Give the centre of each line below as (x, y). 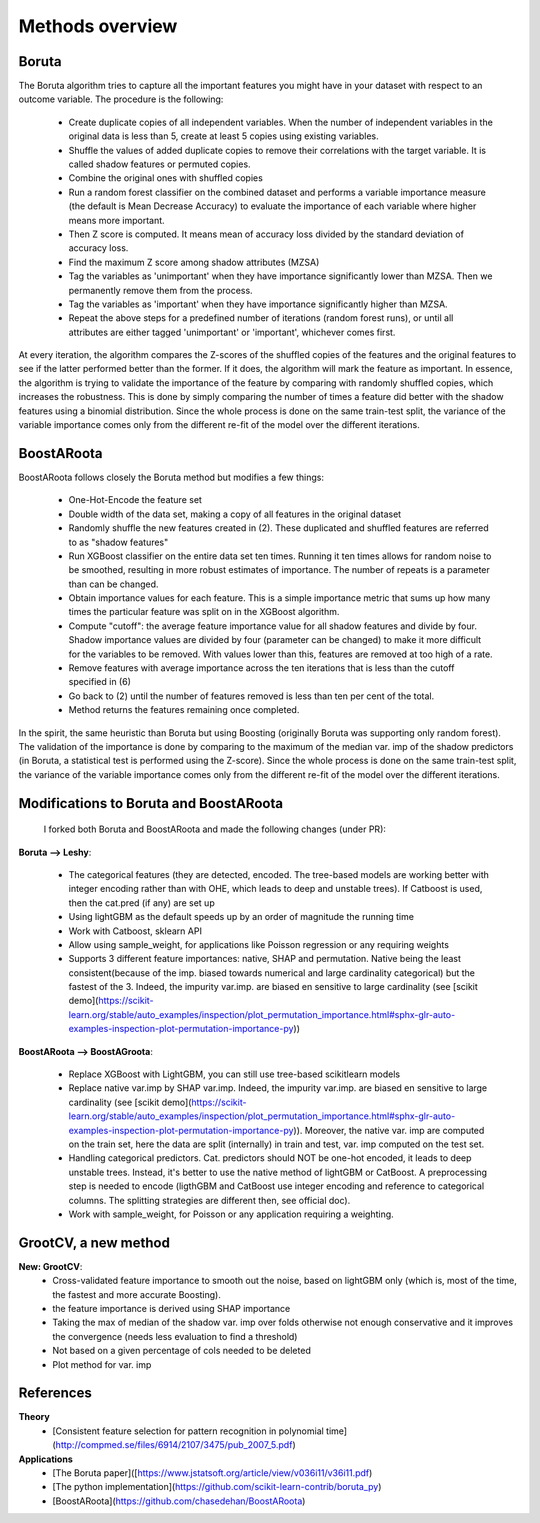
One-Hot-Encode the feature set (135, 500)
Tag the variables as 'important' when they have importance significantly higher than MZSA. (258, 304)
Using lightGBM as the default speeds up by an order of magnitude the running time (241, 917)
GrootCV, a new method (94, 1242)
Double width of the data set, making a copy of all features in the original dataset (235, 514)
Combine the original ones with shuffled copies (166, 178)
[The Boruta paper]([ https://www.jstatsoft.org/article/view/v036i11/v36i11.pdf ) (212, 1473)
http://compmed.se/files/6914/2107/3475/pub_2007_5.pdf (174, 1445)
